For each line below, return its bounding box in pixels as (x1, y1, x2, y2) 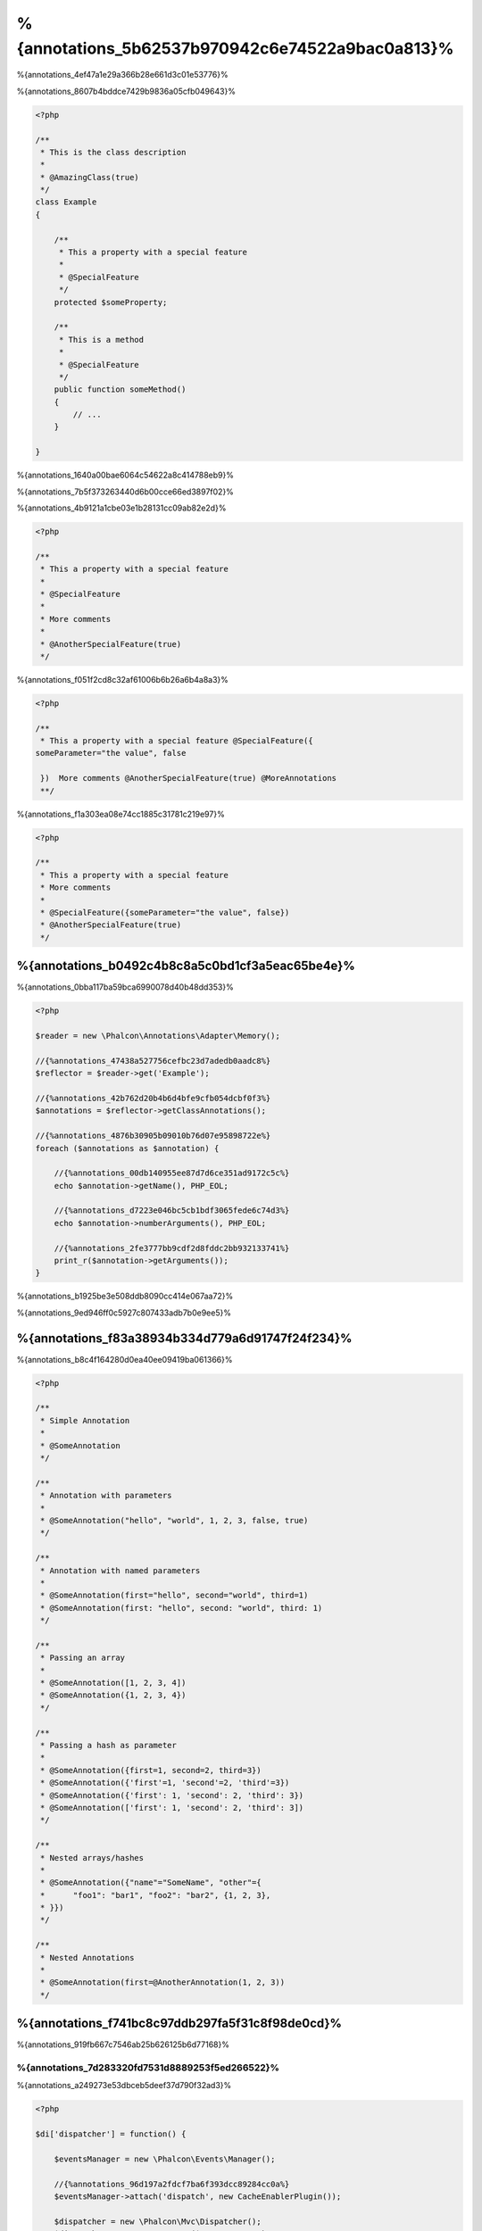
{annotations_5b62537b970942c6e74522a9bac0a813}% (16, 38, 454, 58)
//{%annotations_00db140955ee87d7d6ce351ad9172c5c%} (54, 1168, 290, 1178)
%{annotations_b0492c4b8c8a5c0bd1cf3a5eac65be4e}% (16, 958, 356, 974)
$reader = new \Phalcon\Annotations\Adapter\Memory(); (35, 1031, 280, 1041)
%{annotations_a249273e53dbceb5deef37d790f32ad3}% (16, 2080, 232, 2091)
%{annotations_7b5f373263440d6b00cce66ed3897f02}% (16, 486, 234, 497)
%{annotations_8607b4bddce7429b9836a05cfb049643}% (16, 86, 237, 96)
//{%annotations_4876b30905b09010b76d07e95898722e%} (35, 1131, 271, 1141)
